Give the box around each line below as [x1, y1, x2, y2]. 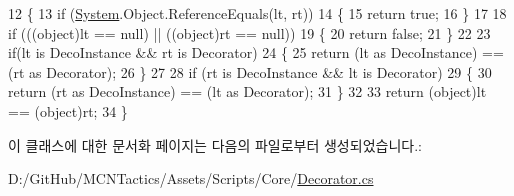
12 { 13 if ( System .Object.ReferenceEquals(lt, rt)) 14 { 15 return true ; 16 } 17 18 [8, 3, 507, 23]
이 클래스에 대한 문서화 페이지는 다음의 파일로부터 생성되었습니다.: [8, 134, 422, 155]
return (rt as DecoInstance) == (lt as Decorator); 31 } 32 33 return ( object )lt [8, 81, 487, 102]
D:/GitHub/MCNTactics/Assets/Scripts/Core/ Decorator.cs [8, 168, 374, 189]
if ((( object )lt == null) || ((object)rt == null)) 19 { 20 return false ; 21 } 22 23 [8, 22, 491, 43]
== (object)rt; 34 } [8, 100, 128, 121]
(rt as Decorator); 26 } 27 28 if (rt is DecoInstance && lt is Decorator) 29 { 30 [8, 61, 492, 82]
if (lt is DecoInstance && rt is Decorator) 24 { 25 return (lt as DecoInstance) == [8, 42, 504, 63]
